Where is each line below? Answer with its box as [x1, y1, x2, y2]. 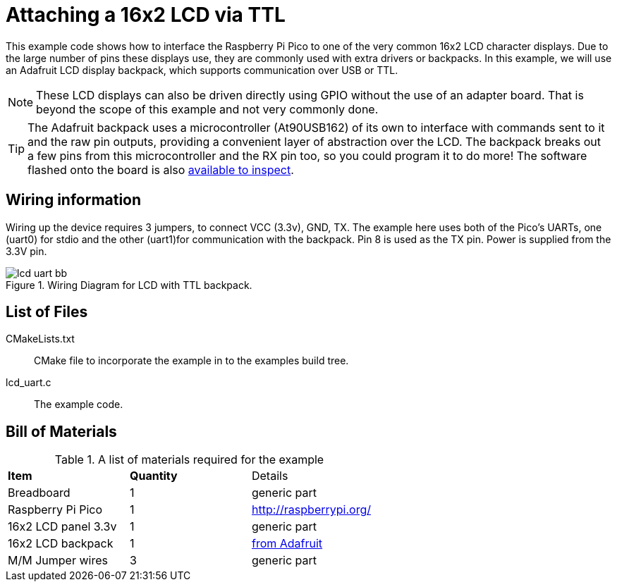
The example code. [34, 398, 123, 411]
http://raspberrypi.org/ [251, 502, 371, 517]
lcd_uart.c [6, 376, 51, 389]
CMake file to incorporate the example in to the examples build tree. [34, 354, 349, 367]
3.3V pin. [6, 245, 47, 257]
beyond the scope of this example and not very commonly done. [36, 101, 379, 116]
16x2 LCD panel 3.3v [8, 519, 117, 534]
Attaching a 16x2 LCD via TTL [6, 3, 286, 27]
